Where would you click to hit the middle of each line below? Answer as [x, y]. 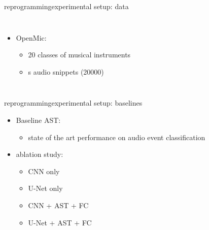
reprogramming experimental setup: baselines [73, 103]
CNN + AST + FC [58, 205]
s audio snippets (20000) [66, 71]
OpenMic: [31, 37]
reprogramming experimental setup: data [66, 6]
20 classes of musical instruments [79, 55]
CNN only [44, 171]
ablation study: [40, 154]
